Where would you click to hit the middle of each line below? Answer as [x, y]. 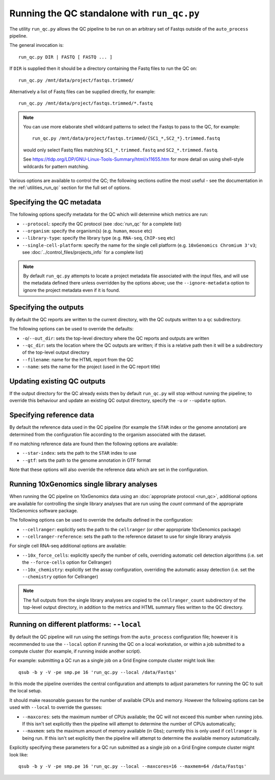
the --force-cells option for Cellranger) [67, 562]
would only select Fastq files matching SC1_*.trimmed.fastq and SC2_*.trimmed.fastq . [121, 150]
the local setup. [26, 691]
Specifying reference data [52, 415]
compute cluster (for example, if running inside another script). [75, 651]
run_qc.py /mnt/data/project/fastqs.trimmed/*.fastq [86, 103]
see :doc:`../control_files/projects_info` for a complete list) [83, 252]
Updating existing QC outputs [58, 381]
